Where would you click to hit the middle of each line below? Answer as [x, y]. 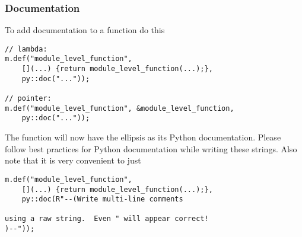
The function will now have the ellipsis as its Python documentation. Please [143, 137]
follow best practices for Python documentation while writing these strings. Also [151, 148]
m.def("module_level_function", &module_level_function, [120, 108]
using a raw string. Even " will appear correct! [107, 219]
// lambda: [26, 49]
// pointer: [28, 99]
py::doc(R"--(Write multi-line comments [102, 199]
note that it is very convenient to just [73, 160]
